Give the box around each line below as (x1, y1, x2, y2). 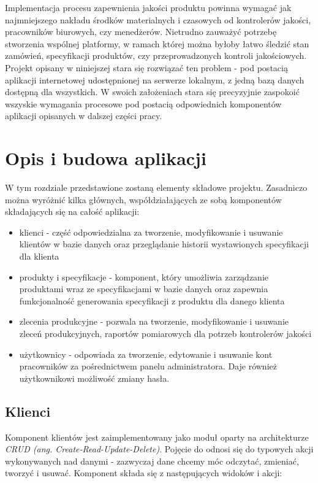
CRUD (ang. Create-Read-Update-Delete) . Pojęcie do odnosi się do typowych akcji (5, 442, 314, 455)
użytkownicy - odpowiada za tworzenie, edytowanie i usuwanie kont (19, 347, 273, 360)
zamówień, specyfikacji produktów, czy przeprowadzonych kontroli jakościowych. (5, 49, 307, 62)
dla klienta (19, 250, 59, 263)
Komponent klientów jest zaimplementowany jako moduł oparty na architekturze (5, 430, 309, 443)
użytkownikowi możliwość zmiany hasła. (19, 371, 170, 384)
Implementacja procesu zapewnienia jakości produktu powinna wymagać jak (5, 1, 292, 14)
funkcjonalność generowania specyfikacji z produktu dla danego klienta (19, 294, 285, 307)
